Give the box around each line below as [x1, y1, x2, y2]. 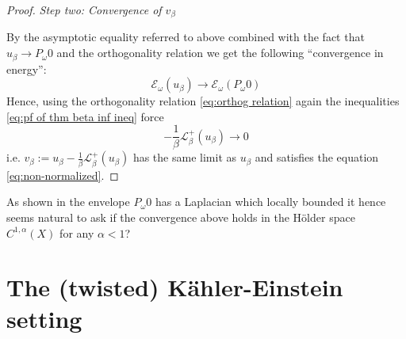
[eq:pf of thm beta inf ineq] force [6, 108, 164, 124]
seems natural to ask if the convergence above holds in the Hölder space [6, 208, 355, 225]
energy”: [6, 60, 47, 77]
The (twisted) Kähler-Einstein [6, 271, 343, 303]
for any [59, 224, 94, 241]
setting [6, 302, 82, 334]
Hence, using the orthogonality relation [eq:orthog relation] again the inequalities [6, 93, 400, 109]
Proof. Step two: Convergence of [6, 2, 162, 17]
